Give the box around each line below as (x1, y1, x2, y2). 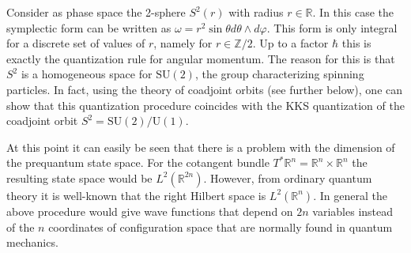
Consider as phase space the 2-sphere (6, 4, 186, 20)
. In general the (313, 187, 387, 203)
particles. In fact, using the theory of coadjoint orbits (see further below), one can (6, 81, 403, 97)
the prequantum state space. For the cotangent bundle (6, 154, 270, 171)
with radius (228, 4, 284, 20)
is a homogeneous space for (21, 66, 153, 82)
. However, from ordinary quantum (203, 169, 372, 186)
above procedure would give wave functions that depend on (6, 202, 293, 219)
